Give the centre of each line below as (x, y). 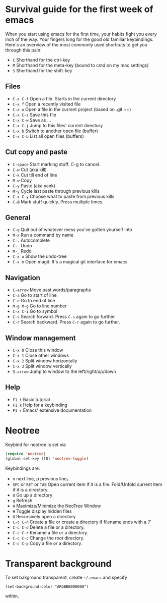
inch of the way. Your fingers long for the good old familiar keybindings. (79, 39)
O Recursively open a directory (44, 516)
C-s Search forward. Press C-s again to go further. (64, 317)
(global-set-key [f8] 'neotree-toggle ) (47, 458)
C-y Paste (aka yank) (34, 186)
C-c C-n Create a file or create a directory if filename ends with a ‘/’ (82, 522)
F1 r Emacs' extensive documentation (52, 410)
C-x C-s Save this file (34, 115)
